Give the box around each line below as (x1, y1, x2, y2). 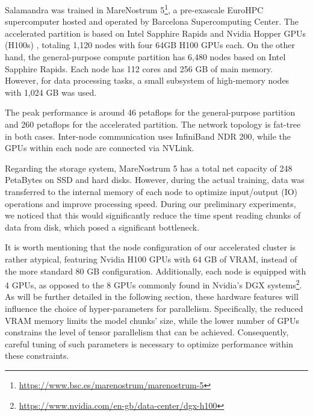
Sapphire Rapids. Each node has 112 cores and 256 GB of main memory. (5, 62, 273, 75)
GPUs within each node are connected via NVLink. (5, 141, 194, 154)
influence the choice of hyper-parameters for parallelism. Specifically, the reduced (5, 302, 303, 314)
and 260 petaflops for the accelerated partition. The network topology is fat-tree (5, 118, 301, 130)
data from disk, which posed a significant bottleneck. (5, 220, 200, 233)
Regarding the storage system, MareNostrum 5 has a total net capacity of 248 (5, 161, 293, 174)
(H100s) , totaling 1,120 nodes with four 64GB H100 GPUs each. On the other (5, 39, 295, 51)
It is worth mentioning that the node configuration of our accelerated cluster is (5, 241, 296, 253)
